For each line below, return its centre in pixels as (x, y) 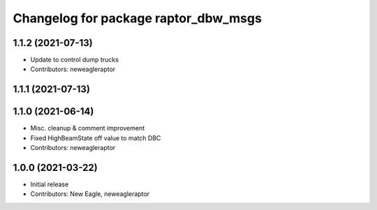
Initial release (50, 184)
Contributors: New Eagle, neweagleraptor (90, 194)
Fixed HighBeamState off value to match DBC (96, 138)
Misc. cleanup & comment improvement (88, 128)
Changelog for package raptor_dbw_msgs (137, 18)
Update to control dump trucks (74, 60)
